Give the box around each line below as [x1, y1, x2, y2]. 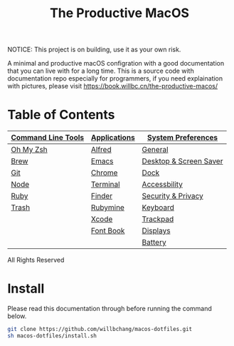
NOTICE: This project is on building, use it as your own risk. [7, 45, 181, 54]
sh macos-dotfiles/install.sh [7, 332, 97, 340]
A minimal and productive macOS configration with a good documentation [7, 59, 225, 68]
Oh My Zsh [11, 145, 48, 155]
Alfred [91, 145, 112, 155]
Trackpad [142, 214, 174, 224]
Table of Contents [7, 107, 115, 123]
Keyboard [142, 203, 174, 213]
